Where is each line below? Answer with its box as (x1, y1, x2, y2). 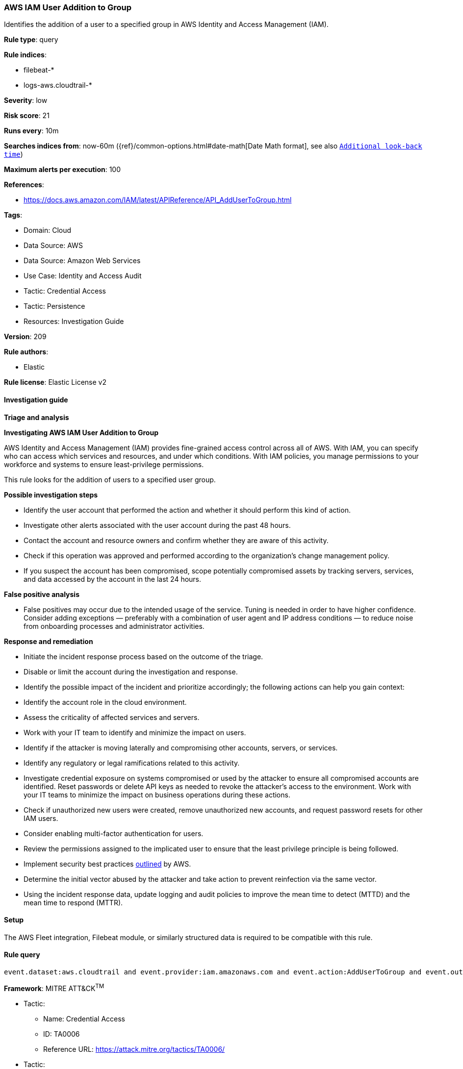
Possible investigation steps (4, 490, 98, 499)
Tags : (4, 211, 23, 220)
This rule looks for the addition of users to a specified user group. (4, 475, 216, 484)
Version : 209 (4, 332, 47, 341)
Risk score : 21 (4, 111, 50, 120)
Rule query (4, 950, 40, 959)
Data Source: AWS (24, 241, 83, 250)
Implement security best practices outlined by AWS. (24, 859, 191, 868)
